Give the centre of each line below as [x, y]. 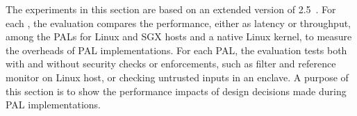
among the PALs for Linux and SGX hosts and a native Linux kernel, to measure [179, 36]
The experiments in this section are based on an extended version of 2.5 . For [171, 9]
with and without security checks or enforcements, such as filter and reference [171, 64]
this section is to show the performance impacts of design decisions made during [176, 91]
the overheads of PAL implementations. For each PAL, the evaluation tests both [176, 50]
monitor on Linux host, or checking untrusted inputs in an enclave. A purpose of [177, 77]
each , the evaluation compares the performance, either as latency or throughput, [178, 23]
